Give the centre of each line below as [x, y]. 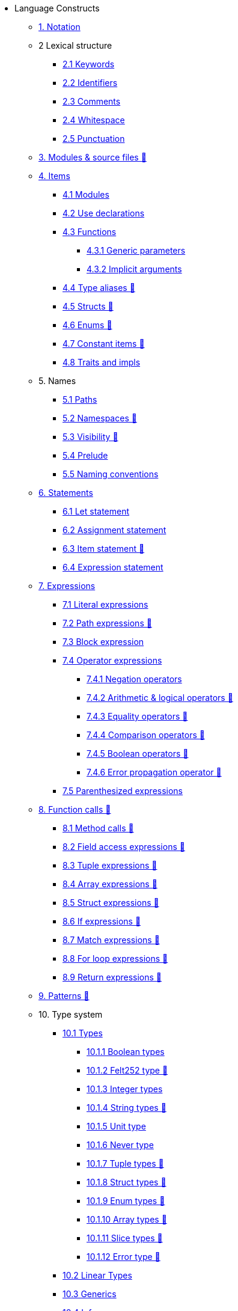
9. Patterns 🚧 [64, 996]
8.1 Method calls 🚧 [98, 828]
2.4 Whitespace [94, 120]
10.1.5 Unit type [116, 1126]
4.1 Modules [86, 194]
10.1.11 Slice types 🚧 [125, 1238]
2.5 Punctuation [94, 139]
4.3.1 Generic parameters [136, 250]
